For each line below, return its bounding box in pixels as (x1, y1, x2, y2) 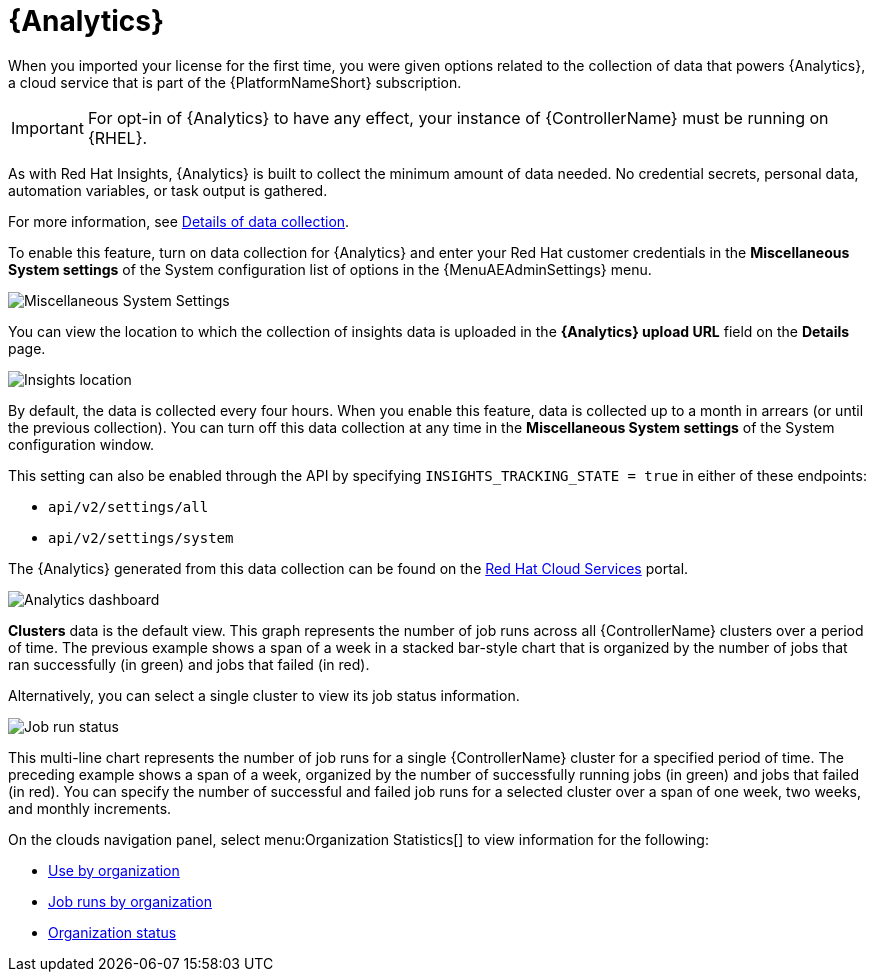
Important (11, 117, 84, 138)
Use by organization (48, 861, 180, 879)
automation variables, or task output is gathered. (8, 181, 328, 199)
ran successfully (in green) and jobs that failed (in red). (8, 655, 370, 673)
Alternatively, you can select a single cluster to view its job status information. (8, 686, 520, 704)
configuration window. (8, 435, 155, 453)
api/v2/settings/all (48, 498, 209, 515)
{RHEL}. (87, 127, 148, 148)
